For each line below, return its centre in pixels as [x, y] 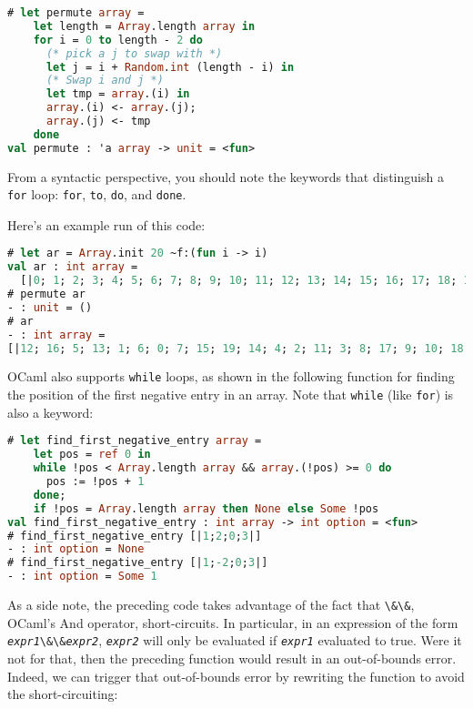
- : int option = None [76, 549]
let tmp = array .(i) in [118, 94]
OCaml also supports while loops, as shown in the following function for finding [231, 376]
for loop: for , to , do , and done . [97, 194]
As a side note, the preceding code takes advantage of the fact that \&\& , [211, 604]
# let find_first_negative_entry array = [135, 441]
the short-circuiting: [63, 694]
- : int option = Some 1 [82, 577]
